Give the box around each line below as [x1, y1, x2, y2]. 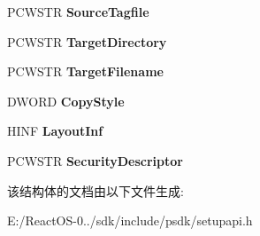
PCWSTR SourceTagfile [7, 3, 149, 20]
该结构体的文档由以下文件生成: [7, 181, 184, 200]
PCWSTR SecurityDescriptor [7, 151, 183, 169]
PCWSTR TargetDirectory [7, 32, 167, 51]
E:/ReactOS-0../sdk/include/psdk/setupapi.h [7, 211, 253, 230]
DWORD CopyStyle [7, 91, 125, 110]
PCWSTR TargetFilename [7, 62, 164, 81]
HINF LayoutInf [7, 122, 103, 140]
